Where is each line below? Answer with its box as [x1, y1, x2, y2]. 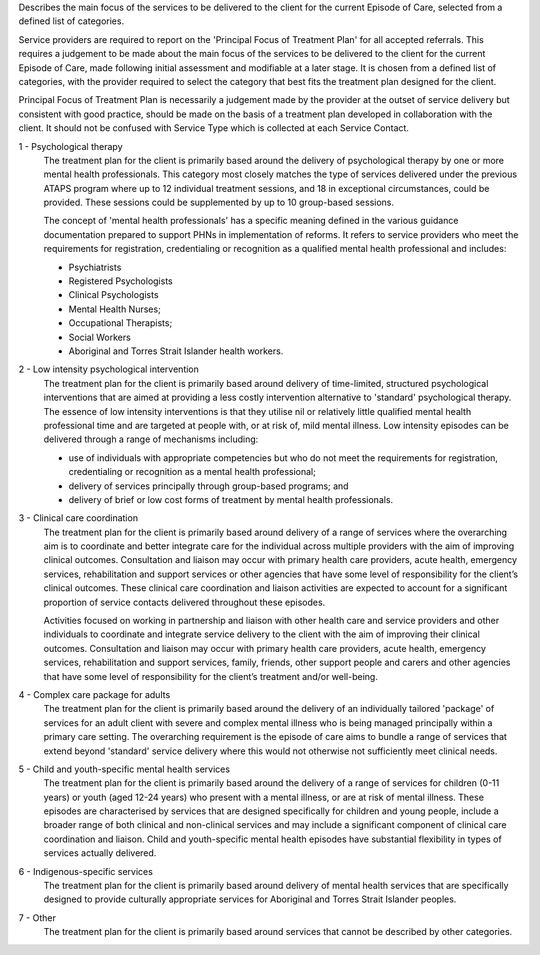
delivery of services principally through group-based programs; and [68, 480, 349, 492]
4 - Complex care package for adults [18, 688, 171, 700]
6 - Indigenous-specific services [18, 865, 154, 877]
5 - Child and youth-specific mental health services [18, 763, 230, 775]
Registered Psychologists [68, 275, 174, 287]
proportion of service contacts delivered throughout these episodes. [43, 596, 326, 608]
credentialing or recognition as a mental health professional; [68, 466, 317, 478]
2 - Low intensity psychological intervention [18, 363, 200, 375]
